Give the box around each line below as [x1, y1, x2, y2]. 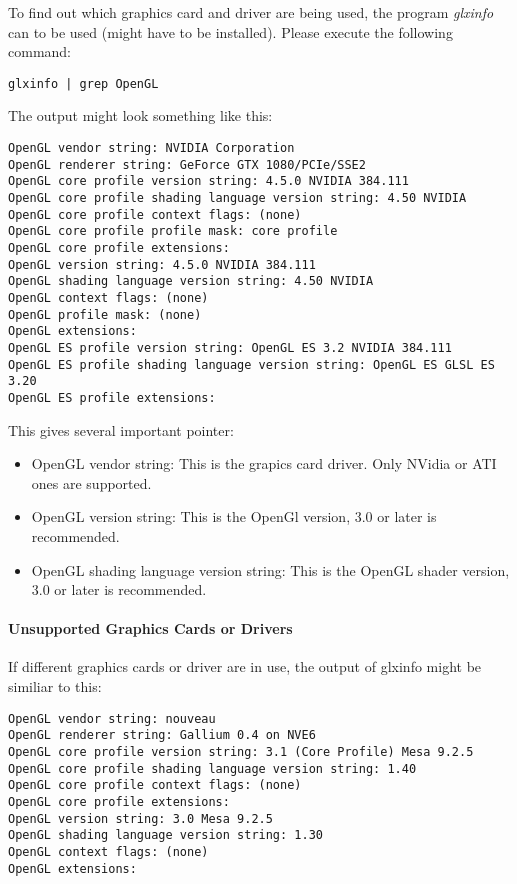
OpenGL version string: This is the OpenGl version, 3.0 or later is [31, 506, 437, 527]
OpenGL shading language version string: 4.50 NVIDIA [8, 274, 374, 289]
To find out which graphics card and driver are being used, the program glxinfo [8, 2, 494, 22]
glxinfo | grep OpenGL [8, 76, 159, 91]
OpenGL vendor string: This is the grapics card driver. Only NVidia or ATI [31, 453, 497, 474]
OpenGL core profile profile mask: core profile [8, 224, 338, 239]
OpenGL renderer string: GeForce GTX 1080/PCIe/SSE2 [8, 157, 366, 172]
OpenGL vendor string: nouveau [8, 711, 216, 726]
